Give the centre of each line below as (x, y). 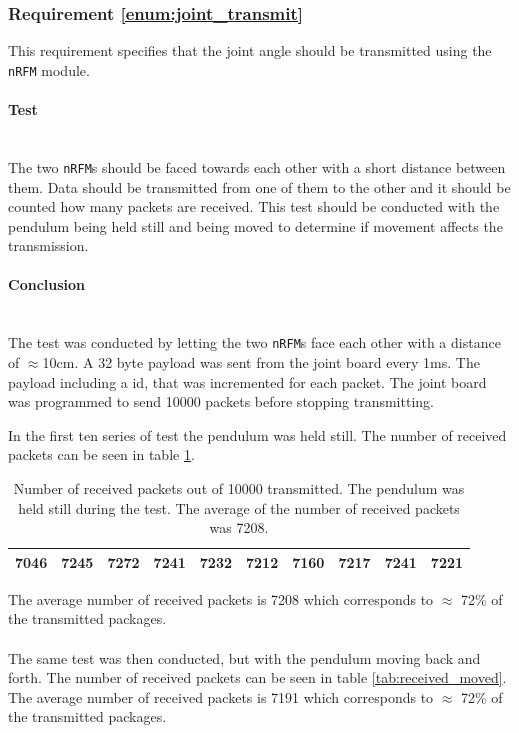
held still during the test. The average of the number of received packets (239, 507)
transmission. (48, 245)
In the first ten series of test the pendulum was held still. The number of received (257, 434)
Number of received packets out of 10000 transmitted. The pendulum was (239, 487)
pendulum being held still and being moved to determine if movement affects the (255, 225)
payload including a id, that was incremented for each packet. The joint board (247, 381)
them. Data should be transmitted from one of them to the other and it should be (259, 186)
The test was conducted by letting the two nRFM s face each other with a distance (254, 342)
